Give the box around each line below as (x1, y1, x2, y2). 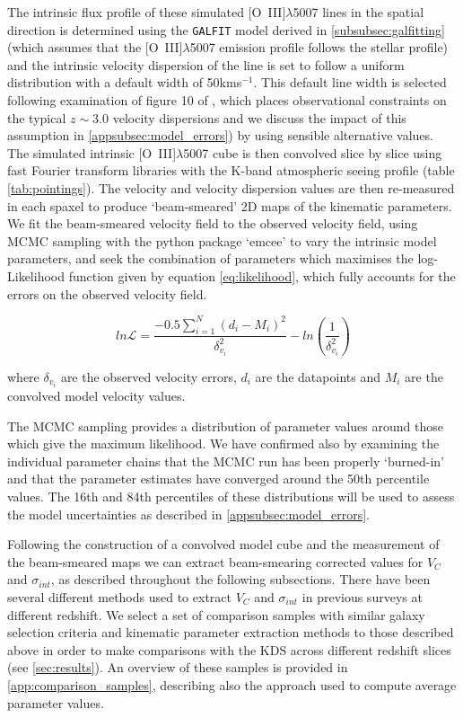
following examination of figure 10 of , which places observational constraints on (7, 91, 447, 110)
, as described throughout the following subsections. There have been (50, 570, 431, 589)
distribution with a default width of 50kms (7, 73, 242, 92)
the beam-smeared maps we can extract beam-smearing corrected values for (7, 552, 424, 571)
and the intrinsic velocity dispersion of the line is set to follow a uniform (7, 55, 405, 74)
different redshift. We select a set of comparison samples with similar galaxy (7, 605, 425, 624)
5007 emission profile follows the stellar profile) (189, 38, 449, 57)
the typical (7, 108, 66, 127)
